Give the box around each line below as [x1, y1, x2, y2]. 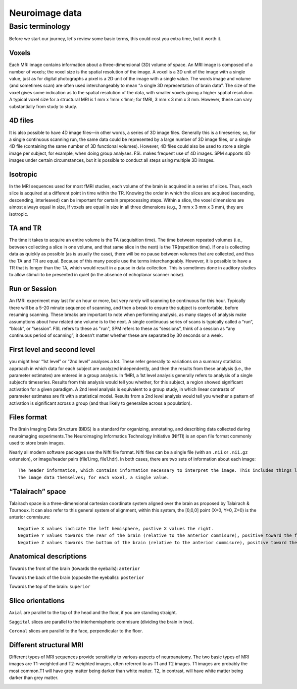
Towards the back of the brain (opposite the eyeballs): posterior [9, 574, 145, 580]
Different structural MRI [9, 640, 84, 649]
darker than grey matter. [9, 675, 59, 681]
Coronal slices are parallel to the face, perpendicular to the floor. [9, 628, 143, 634]
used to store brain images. [9, 440, 65, 446]
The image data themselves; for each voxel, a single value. [18, 474, 169, 480]
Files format [9, 413, 47, 422]
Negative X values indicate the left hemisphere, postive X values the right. [18, 526, 214, 531]
